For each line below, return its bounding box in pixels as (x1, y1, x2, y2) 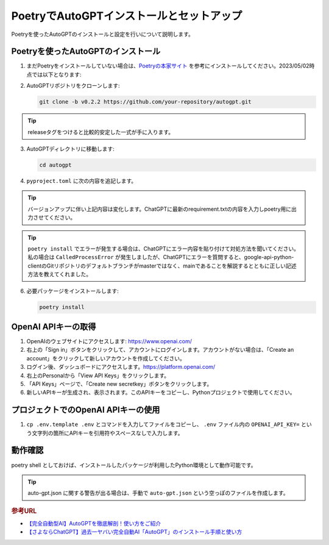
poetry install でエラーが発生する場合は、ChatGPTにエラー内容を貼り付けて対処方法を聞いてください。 (27, 244, 300, 252)
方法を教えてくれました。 (27, 271, 91, 278)
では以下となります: (31, 71, 82, 78)
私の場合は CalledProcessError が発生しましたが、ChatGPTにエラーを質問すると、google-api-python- (27, 254, 294, 261)
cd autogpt (39, 162, 72, 168)
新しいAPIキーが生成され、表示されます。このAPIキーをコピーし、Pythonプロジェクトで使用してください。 (26, 389, 295, 396)
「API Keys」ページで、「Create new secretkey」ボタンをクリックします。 (26, 380, 213, 387)
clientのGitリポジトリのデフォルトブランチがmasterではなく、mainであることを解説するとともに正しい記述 (27, 262, 297, 269)
